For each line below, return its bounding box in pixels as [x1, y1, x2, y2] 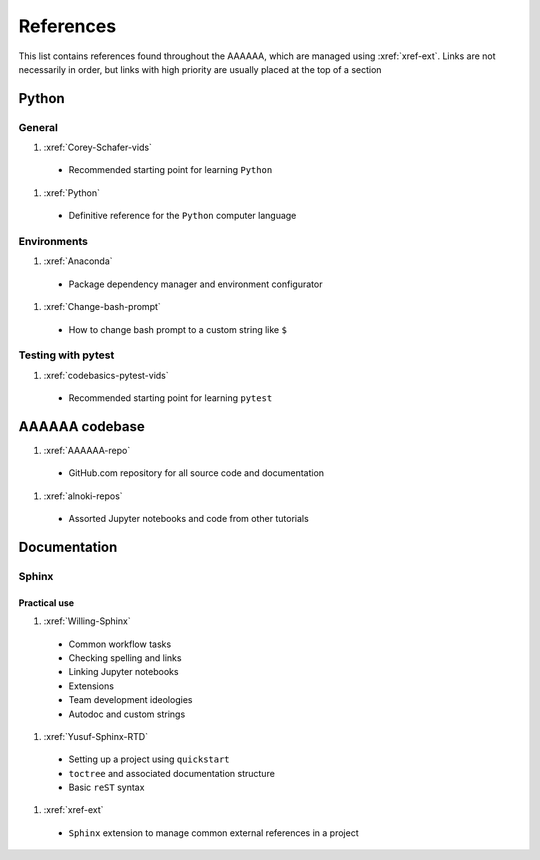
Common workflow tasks [68, 638, 172, 650]
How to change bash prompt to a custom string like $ [68, 323, 287, 335]
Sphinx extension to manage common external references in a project [68, 826, 359, 839]
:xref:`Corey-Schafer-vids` [43, 141, 152, 154]
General [18, 120, 59, 134]
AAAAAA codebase [18, 418, 145, 435]
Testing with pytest [18, 348, 115, 362]
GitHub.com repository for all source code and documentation [68, 467, 325, 479]
